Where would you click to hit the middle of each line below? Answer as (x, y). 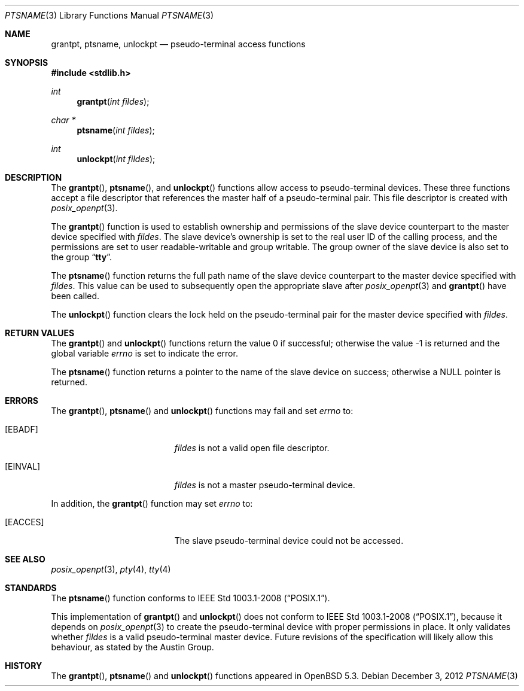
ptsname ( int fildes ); (116, 130)
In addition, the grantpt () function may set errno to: (152, 503)
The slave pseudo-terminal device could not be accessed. (289, 541)
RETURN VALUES (40, 333)
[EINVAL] (23, 466)
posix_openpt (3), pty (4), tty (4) (111, 569)
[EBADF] (22, 429)
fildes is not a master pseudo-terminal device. (265, 485)
